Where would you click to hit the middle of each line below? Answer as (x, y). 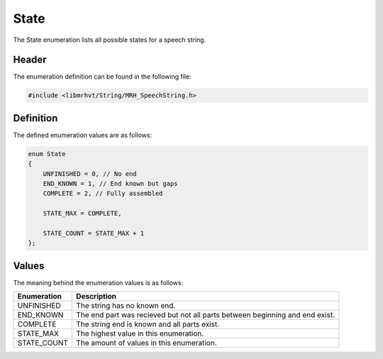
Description (96, 297)
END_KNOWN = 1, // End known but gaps (110, 184)
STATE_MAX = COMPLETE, (82, 214)
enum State (47, 154)
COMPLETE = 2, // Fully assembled (103, 194)
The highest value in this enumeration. (140, 333)
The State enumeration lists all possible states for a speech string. (110, 40)
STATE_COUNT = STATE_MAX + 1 (94, 233)
